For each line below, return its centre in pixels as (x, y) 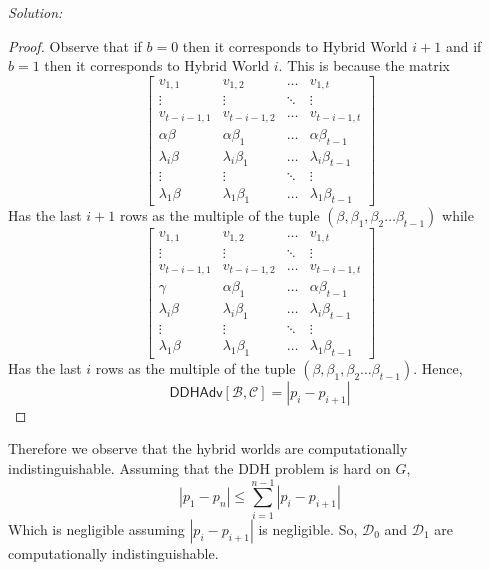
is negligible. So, (308, 528)
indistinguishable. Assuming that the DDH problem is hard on (199, 468)
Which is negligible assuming (96, 528)
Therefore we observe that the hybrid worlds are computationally (208, 448)
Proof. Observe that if (75, 45)
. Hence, (438, 367)
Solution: (35, 12)
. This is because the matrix (364, 65)
